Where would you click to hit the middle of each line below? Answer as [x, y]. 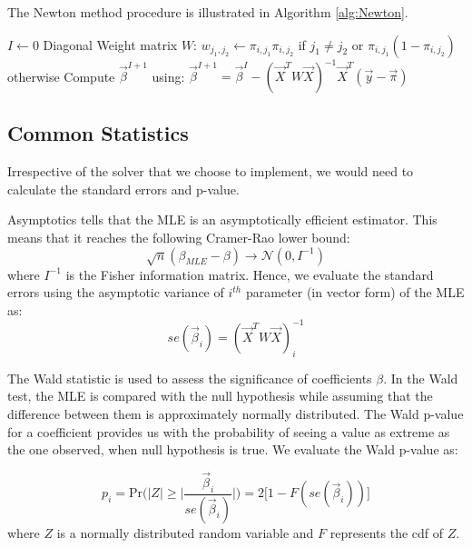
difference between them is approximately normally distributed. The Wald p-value [236, 413]
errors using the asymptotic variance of [116, 292]
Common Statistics [98, 133]
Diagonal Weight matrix [110, 44]
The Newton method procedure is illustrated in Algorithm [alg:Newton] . [208, 12]
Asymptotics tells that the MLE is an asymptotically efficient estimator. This [222, 219]
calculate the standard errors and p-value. [123, 189]
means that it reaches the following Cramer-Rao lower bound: [179, 238]
